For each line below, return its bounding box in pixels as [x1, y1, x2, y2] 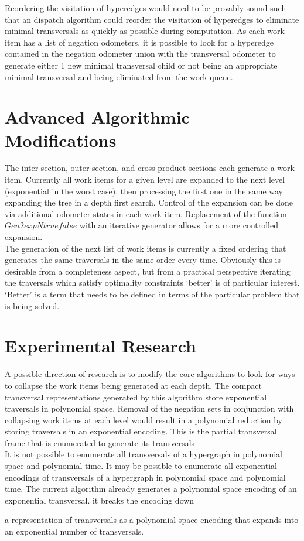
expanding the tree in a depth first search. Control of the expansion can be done [5, 196, 293, 208]
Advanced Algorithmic [5, 105, 190, 129]
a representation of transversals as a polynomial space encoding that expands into [5, 513, 299, 526]
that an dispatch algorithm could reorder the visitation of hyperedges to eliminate [5, 13, 299, 25]
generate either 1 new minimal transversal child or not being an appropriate [5, 59, 278, 71]
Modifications [5, 128, 117, 152]
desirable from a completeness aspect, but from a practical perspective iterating [5, 265, 291, 277]
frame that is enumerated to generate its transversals [5, 436, 195, 448]
